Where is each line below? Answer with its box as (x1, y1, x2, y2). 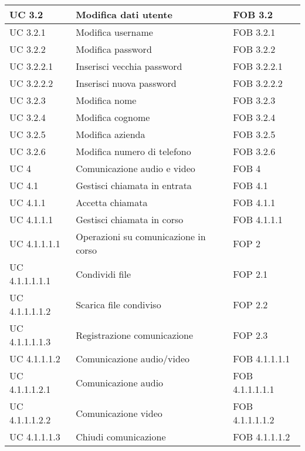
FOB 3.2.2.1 (233, 59, 283, 73)
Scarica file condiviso (76, 297, 161, 311)
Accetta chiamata (76, 196, 148, 209)
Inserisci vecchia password (76, 59, 182, 73)
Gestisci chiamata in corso (76, 213, 184, 226)
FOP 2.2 (233, 297, 268, 311)
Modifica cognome (76, 110, 150, 124)
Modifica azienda (76, 127, 145, 141)
